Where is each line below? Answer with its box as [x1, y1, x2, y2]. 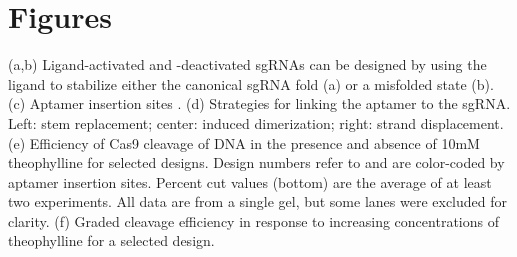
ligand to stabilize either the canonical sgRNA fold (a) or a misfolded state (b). [8, 73, 494, 94]
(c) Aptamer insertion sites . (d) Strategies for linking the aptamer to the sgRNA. [8, 93, 511, 114]
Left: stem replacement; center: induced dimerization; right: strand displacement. [8, 112, 504, 133]
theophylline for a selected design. [8, 230, 215, 251]
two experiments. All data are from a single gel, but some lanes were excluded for [8, 191, 507, 212]
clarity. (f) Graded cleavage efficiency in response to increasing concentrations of [8, 210, 499, 231]
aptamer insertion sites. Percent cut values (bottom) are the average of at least [8, 171, 492, 192]
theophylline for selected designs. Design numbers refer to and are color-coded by [8, 152, 505, 173]
